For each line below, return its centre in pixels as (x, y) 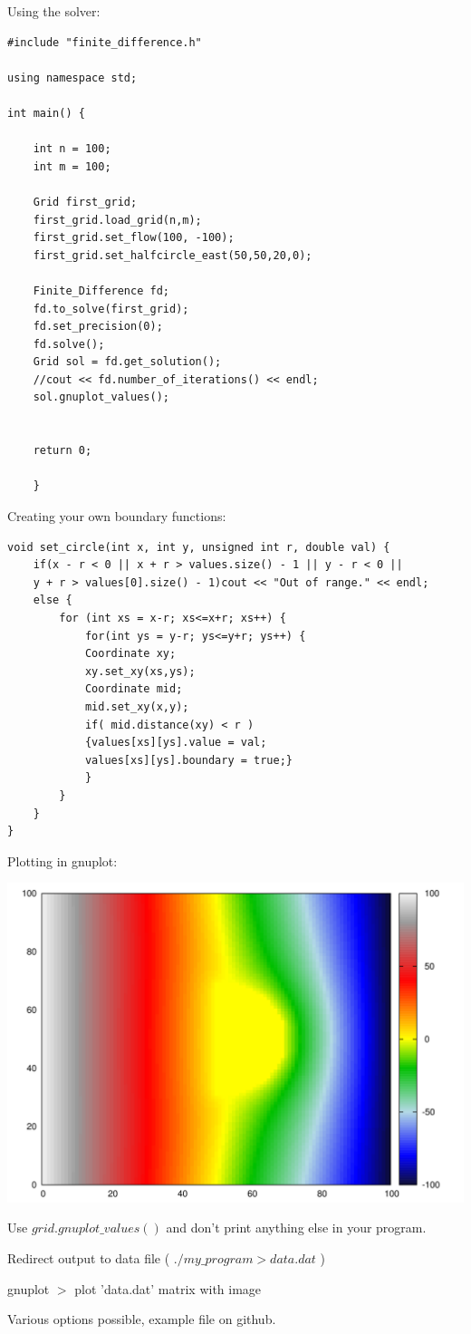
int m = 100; (72, 166)
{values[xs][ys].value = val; (176, 743)
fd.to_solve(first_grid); (111, 309)
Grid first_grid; (85, 202)
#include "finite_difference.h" (105, 42)
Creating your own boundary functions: (117, 516)
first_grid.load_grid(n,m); (117, 220)
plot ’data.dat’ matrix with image (168, 1288)
